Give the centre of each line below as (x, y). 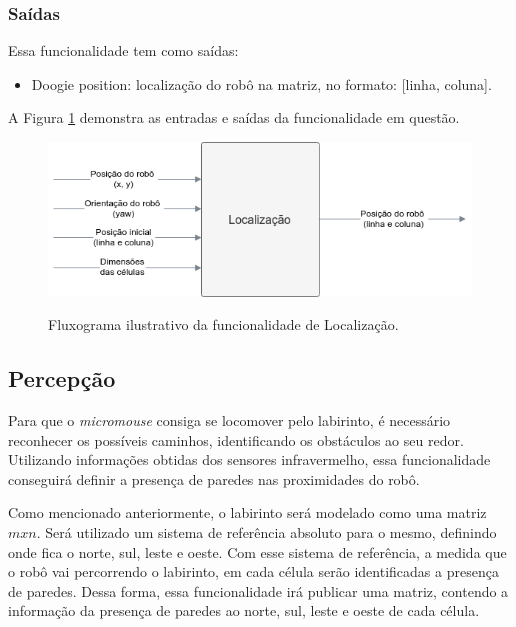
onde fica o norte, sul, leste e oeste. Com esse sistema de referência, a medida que (257, 551)
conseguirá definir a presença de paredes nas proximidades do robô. (214, 478)
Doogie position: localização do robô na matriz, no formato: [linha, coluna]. (261, 83)
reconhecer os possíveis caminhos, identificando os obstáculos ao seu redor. (236, 439)
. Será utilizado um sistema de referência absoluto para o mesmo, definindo (266, 531)
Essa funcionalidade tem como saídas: (123, 50)
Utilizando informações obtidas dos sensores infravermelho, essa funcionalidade (249, 459)
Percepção (62, 378)
